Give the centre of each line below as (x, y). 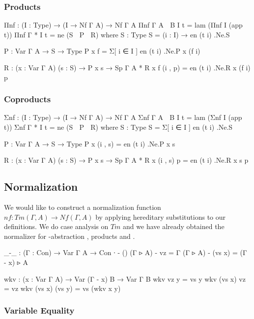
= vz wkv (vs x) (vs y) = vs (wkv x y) (62, 288)
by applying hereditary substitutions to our (161, 217)
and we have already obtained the (174, 226)
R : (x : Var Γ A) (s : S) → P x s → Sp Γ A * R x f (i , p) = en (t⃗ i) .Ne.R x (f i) (127, 67)
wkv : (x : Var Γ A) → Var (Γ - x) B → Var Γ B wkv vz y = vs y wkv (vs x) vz (125, 278)
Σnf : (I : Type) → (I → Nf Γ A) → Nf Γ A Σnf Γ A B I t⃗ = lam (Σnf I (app (123, 117)
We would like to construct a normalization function (83, 207)
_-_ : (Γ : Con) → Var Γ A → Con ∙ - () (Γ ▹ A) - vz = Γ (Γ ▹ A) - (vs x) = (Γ (126, 252)
